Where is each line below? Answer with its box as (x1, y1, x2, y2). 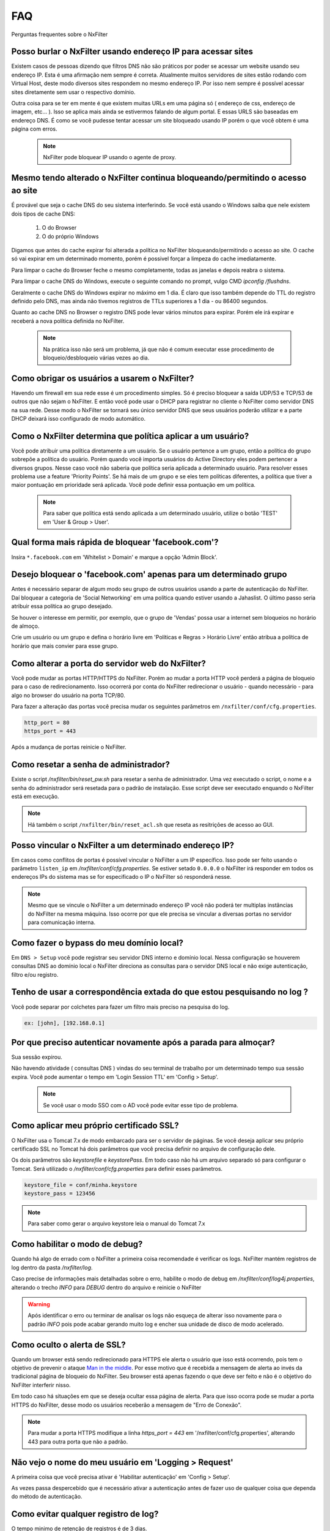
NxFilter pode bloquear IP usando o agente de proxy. (43, 153, 177, 160)
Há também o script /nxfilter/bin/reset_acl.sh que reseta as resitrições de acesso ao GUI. (28, 821, 274, 828)
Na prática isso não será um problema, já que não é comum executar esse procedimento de (43, 345, 274, 353)
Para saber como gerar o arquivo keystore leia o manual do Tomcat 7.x (28, 1220, 205, 1227)
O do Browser (42, 224, 77, 231)
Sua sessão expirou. (11, 1053, 62, 1061)
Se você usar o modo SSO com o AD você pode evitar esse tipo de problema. (43, 1101, 238, 1108)
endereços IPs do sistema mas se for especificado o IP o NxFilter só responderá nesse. (11, 873, 232, 881)
